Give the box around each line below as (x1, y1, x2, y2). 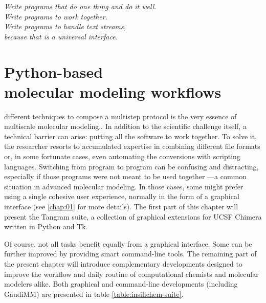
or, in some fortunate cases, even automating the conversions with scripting (4, 151, 240, 162)
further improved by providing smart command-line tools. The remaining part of (4, 248, 257, 259)
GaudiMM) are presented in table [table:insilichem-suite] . (4, 288, 184, 299)
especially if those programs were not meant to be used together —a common (4, 171, 247, 182)
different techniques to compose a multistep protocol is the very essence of (4, 111, 237, 121)
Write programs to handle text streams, (4, 21, 126, 32)
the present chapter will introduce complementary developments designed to (4, 258, 242, 269)
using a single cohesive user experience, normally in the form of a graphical (4, 191, 239, 202)
